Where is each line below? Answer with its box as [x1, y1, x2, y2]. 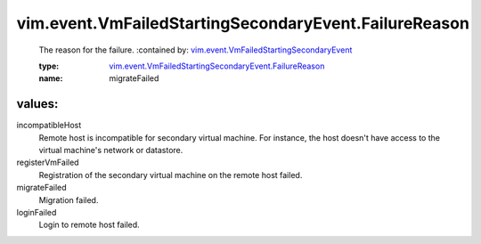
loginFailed [16, 207, 57, 217]
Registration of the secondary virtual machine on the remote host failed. [38, 169, 303, 180]
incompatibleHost [16, 120, 82, 131]
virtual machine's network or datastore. [38, 145, 183, 156]
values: [16, 96, 59, 111]
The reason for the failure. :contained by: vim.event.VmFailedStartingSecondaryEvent [38, 45, 353, 55]
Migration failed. [38, 194, 99, 205]
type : [38, 61, 60, 71]
